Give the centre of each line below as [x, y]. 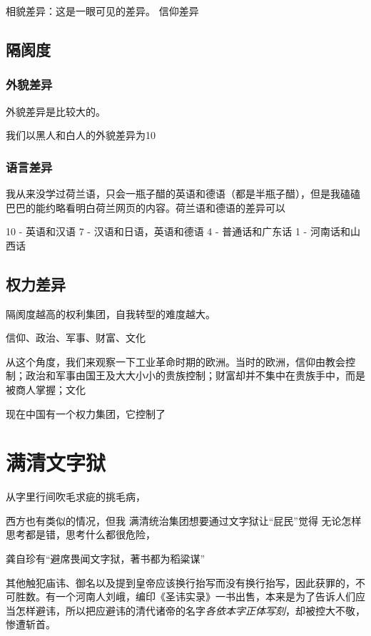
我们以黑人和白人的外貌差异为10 [81, 135]
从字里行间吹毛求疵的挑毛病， [76, 497]
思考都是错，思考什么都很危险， [81, 534]
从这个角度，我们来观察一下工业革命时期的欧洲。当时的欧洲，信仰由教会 [176, 361]
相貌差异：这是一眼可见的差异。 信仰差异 [102, 11]
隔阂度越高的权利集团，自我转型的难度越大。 [111, 313]
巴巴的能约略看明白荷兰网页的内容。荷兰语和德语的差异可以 [146, 207]
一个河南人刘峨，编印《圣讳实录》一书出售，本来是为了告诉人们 [205, 596]
